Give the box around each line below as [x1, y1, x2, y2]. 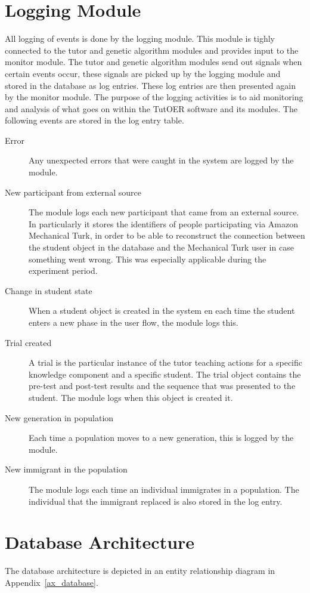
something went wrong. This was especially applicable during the [29, 252, 266, 265]
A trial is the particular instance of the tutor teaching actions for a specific [29, 356, 303, 369]
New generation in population [5, 411, 114, 424]
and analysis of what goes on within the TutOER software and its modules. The [5, 102, 297, 115]
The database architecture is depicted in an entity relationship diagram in [5, 564, 275, 577]
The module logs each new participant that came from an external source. [29, 206, 299, 218]
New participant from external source [5, 186, 141, 198]
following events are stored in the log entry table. [5, 114, 184, 126]
